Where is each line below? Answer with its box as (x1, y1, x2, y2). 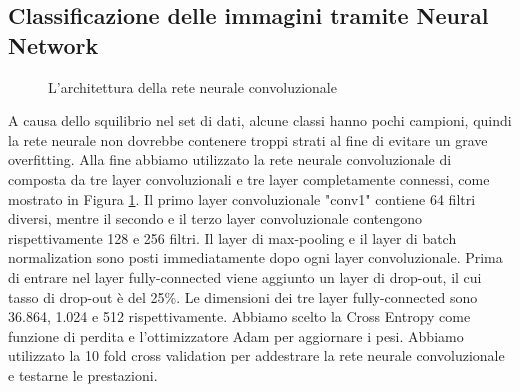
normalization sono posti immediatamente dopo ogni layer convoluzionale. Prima (8, 247, 503, 268)
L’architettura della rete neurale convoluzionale (48, 76, 337, 97)
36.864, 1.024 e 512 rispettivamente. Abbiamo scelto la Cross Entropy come (8, 306, 471, 327)
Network (8, 29, 99, 60)
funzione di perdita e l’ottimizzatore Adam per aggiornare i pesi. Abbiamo (8, 325, 464, 346)
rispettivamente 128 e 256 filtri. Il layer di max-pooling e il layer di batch (8, 227, 457, 248)
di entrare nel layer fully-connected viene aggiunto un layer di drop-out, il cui (8, 266, 482, 287)
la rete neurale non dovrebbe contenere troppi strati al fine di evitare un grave (8, 129, 488, 150)
